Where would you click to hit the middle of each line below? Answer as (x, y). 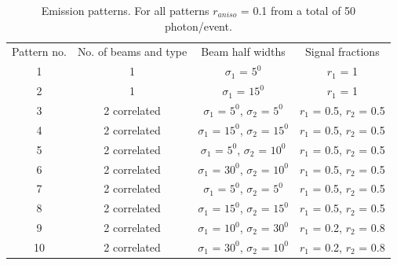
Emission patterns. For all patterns (125, 10)
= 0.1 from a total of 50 (298, 10)
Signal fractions (342, 52)
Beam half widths (243, 52)
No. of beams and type (132, 52)
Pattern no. (39, 52)
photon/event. (198, 26)
